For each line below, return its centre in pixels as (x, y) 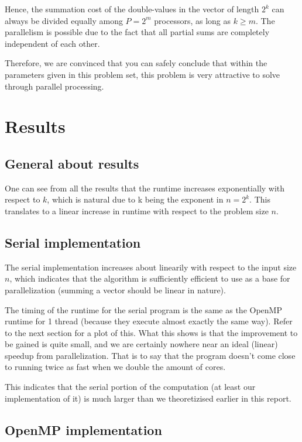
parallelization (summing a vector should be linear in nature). (115, 289)
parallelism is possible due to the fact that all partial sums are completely (137, 32)
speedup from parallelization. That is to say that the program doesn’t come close (150, 355)
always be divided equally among (64, 20)
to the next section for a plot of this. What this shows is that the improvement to (151, 332)
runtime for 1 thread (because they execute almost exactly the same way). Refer (149, 321)
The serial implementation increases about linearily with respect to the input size (151, 267)
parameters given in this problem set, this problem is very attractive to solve (143, 74)
